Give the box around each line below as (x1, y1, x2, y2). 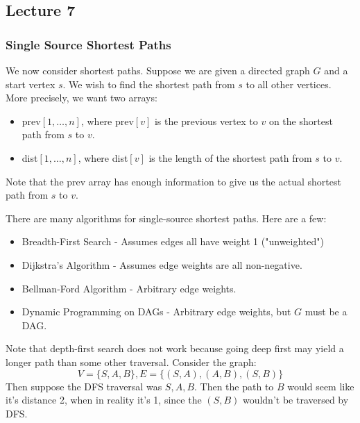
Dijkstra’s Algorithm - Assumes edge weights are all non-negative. (22, 257, 302, 272)
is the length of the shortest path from (148, 150, 312, 165)
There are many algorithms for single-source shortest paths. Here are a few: (6, 210, 327, 225)
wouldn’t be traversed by (242, 392, 349, 407)
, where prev (80, 113, 134, 128)
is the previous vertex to (154, 113, 258, 128)
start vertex (6, 76, 55, 91)
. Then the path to (194, 379, 274, 393)
